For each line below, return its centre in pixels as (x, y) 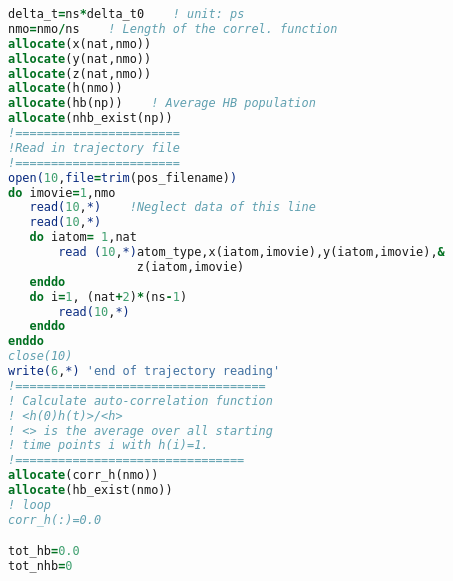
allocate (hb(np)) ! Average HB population (162, 103)
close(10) (40, 356)
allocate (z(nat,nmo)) (80, 73)
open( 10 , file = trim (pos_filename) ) (123, 177)
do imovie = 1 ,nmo (62, 192)
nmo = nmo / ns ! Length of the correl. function (173, 28)
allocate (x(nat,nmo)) (80, 43)
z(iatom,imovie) (190, 266)
